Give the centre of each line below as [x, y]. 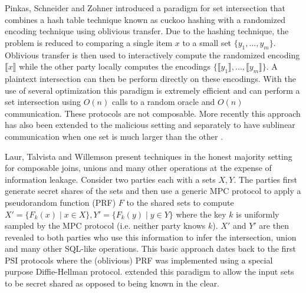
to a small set [207, 42]
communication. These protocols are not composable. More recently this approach [153, 113]
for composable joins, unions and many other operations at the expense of [138, 168]
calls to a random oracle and [163, 102]
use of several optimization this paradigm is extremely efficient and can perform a [152, 90]
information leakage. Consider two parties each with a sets [110, 179]
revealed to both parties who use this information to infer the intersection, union [151, 237]
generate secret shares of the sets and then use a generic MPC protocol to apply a [153, 191]
